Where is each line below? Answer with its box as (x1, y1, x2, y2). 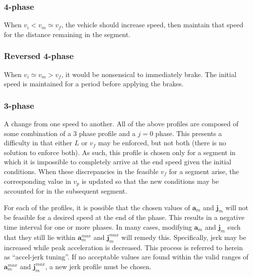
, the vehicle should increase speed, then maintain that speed (61, 20, 243, 30)
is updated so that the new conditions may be (81, 176, 219, 186)
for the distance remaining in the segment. (4, 29, 131, 39)
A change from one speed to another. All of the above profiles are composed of (4, 118, 239, 129)
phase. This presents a (155, 128, 222, 138)
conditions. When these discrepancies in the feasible (4, 166, 158, 176)
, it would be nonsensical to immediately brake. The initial (61, 69, 236, 79)
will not (225, 202, 249, 212)
